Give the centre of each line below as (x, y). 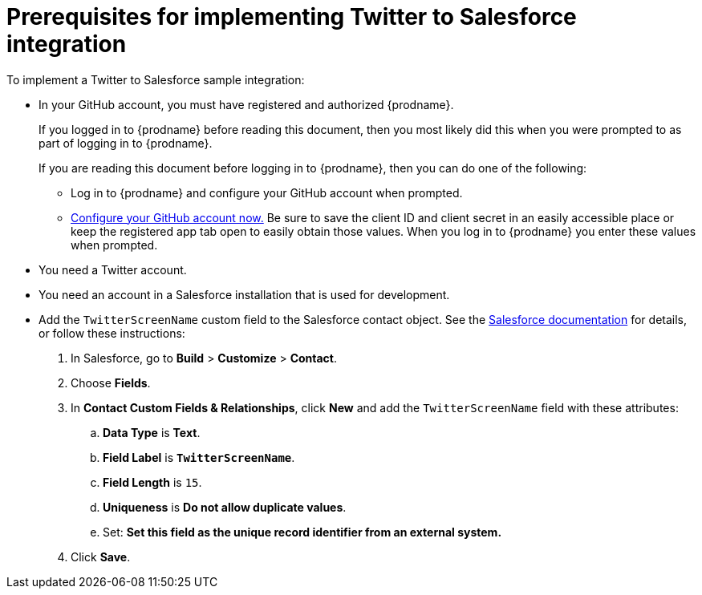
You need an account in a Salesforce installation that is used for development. (244, 294)
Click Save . (101, 557)
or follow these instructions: (112, 333)
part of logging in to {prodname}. (126, 143)
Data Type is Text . (152, 432)
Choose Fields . (111, 382)
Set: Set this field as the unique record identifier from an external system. (302, 532)
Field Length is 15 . (152, 482)
